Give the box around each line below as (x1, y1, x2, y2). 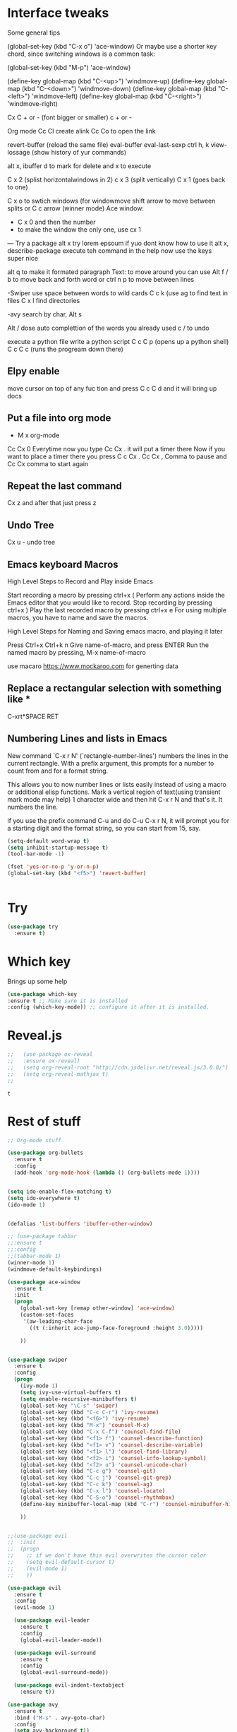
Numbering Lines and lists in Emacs (7, 732, 168, 745)
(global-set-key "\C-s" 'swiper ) (20, 1402, 119, 1409)
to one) (7, 182, 28, 191)
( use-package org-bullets (7, 1149, 83, 1156)
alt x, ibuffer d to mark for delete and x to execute (7, 161, 152, 170)
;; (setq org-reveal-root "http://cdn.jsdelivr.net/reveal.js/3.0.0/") (7, 1064, 229, 1071)
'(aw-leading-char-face (23, 1317, 93, 1325)
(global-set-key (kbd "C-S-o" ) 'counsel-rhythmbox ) (20, 1494, 175, 1501)
